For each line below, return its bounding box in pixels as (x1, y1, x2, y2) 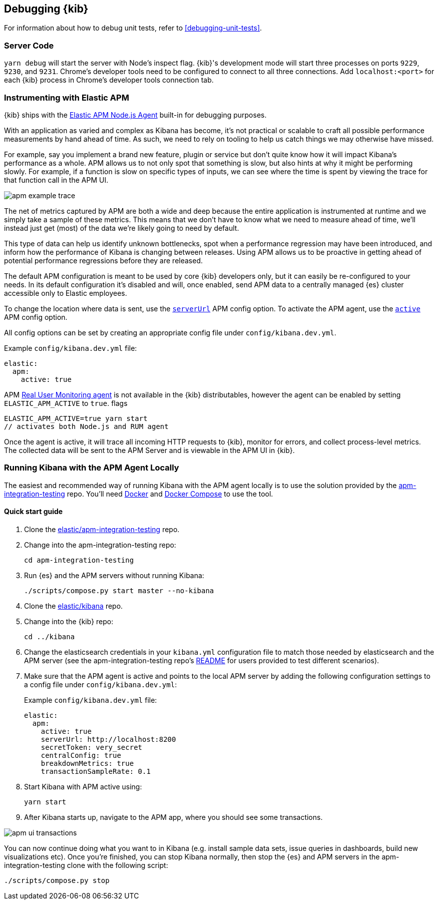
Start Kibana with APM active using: (24, 782, 142, 791)
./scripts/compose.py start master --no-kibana (24, 586, 214, 595)
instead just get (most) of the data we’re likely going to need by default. (4, 223, 239, 232)
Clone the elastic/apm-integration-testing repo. (24, 525, 180, 534)
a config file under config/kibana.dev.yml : (24, 680, 177, 689)
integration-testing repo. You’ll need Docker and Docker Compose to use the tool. (4, 489, 273, 498)
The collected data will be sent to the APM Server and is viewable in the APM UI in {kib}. (4, 445, 295, 455)
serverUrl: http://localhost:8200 (41, 735, 176, 743)
